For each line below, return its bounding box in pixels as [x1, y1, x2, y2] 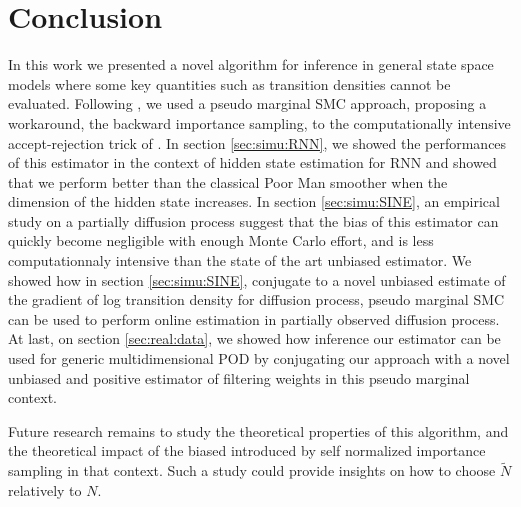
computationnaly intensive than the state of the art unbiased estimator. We [8, 250, 472, 271]
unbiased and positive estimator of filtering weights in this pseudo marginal [8, 367, 470, 388]
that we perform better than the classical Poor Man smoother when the [8, 171, 448, 192]
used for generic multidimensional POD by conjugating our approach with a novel [8, 348, 510, 369]
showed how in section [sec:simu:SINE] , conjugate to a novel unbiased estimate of [8, 269, 506, 290]
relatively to [8, 479, 82, 500]
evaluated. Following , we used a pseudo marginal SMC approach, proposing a [8, 93, 487, 114]
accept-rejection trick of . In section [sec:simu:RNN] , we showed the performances [8, 132, 507, 153]
